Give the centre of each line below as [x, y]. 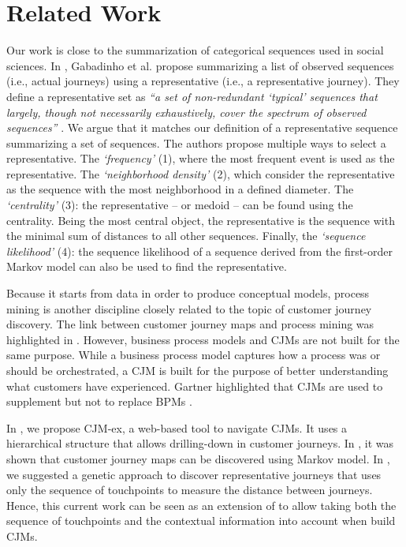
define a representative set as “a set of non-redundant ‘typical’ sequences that [192, 96]
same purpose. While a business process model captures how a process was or [194, 355]
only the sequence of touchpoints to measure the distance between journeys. [190, 490]
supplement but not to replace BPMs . [99, 401]
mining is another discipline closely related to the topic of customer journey [189, 308]
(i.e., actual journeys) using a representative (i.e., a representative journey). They [203, 81]
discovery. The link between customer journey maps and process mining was [190, 324]
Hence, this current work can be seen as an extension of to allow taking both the [201, 505]
